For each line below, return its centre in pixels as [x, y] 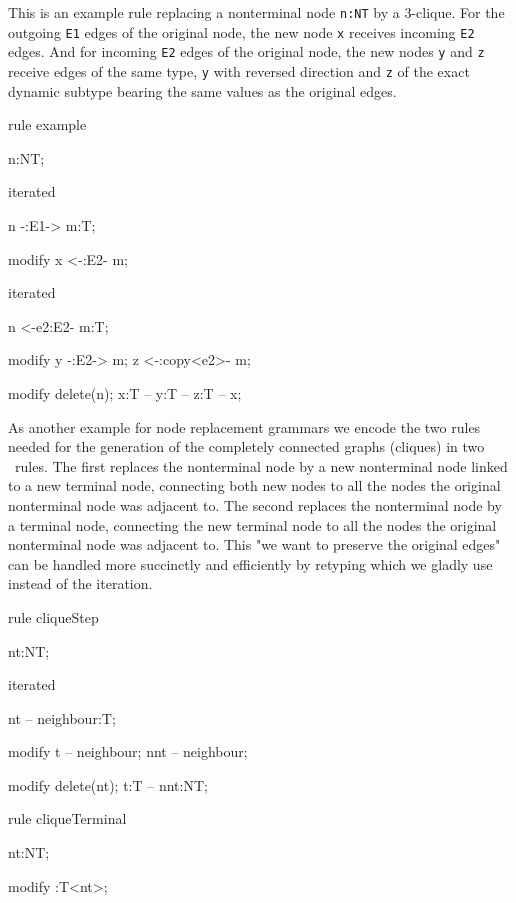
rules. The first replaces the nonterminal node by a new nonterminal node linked [261, 465]
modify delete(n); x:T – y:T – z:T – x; [125, 392]
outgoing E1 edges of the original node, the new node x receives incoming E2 [241, 31]
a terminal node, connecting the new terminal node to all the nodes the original [252, 524]
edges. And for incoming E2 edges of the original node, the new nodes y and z [246, 51]
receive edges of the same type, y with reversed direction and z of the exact [239, 70]
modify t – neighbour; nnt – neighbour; [128, 751]
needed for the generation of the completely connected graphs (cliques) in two [246, 446]
